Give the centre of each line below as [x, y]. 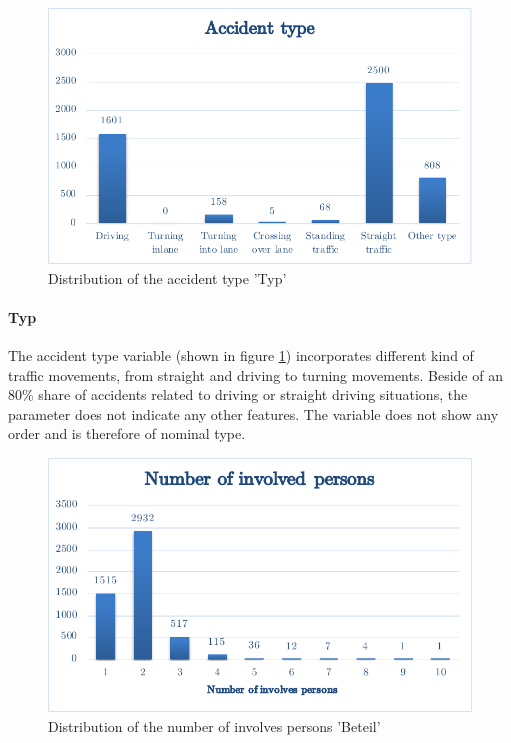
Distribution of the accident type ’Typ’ [167, 277]
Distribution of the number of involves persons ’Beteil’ [214, 725]
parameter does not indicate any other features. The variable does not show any [253, 413]
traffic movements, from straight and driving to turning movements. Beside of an [255, 374]
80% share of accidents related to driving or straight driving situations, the [238, 394]
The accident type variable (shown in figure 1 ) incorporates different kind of [241, 355]
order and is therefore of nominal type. [127, 433]
